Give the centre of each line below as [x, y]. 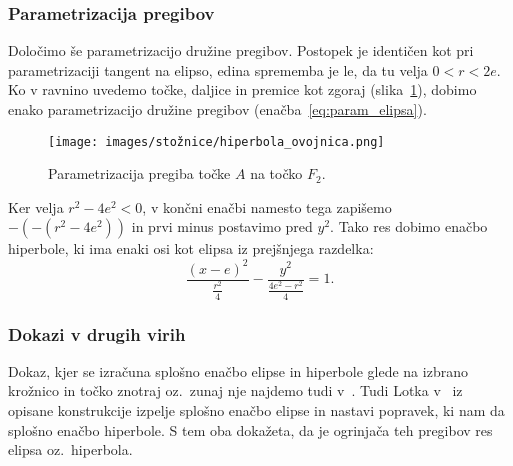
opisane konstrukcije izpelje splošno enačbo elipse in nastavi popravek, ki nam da [256, 410]
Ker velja [36, 206]
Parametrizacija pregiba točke [139, 173]
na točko [276, 173]
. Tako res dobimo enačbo [409, 226]
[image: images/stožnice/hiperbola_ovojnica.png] [216, 141]
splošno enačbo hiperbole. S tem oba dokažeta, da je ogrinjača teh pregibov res [250, 429]
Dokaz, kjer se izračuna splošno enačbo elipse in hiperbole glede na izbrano [238, 370]
